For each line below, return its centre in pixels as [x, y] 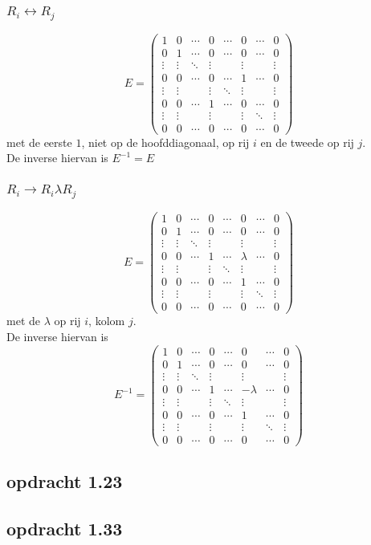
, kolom [107, 321]
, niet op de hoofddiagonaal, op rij [165, 142]
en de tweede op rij [307, 142]
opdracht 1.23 [65, 481]
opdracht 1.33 [65, 529]
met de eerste [39, 142]
